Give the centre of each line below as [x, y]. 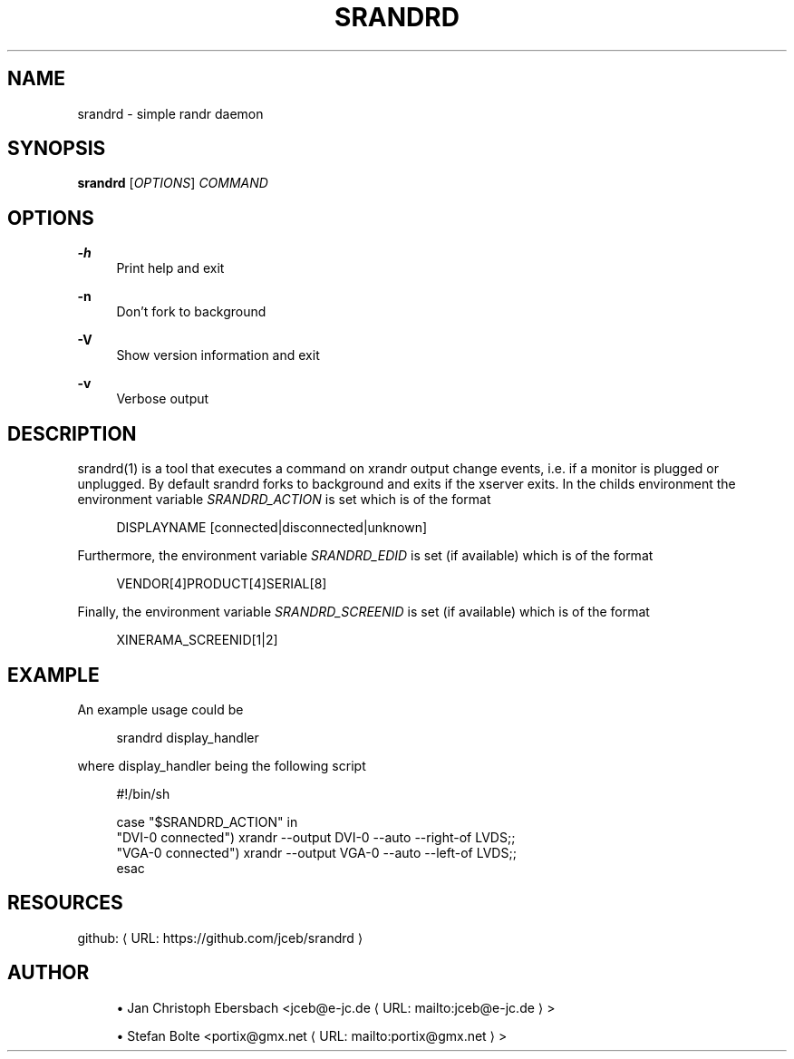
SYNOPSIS [57, 149]
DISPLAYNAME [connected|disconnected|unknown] [272, 528]
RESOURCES [65, 903]
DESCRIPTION [72, 433]
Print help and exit [170, 268]
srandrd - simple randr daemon [170, 113]
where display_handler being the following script [222, 765]
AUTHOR [48, 973]
